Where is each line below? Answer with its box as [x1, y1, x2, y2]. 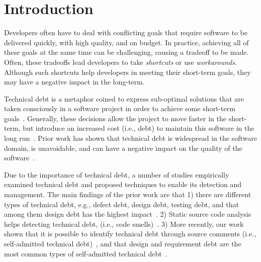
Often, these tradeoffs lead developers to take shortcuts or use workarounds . [4, 56, 237, 67]
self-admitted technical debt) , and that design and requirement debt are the [4, 238, 241, 248]
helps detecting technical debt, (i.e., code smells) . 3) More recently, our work [4, 218, 244, 229]
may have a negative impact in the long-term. [4, 76, 145, 87]
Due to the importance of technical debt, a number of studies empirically [4, 169, 229, 180]
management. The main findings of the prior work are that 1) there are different [4, 189, 251, 200]
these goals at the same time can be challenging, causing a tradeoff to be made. [4, 47, 249, 57]
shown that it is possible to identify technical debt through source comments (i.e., [4, 228, 256, 239]
